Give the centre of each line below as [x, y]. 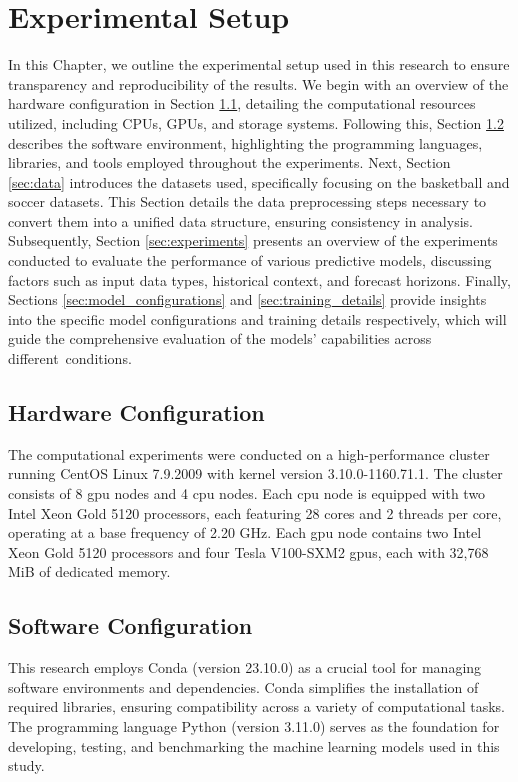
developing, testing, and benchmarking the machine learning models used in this [254, 745]
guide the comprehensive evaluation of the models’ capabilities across [220, 338]
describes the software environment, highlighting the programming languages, [245, 142]
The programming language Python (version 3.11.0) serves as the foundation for [254, 725]
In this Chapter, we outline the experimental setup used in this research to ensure [259, 64]
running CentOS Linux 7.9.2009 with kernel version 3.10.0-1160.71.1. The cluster [255, 473]
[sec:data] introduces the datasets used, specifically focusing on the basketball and [259, 181]
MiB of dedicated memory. [89, 571]
